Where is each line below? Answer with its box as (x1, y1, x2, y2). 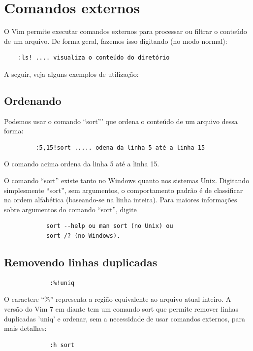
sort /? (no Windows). (46, 232, 121, 240)
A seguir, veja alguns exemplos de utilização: (4, 68, 139, 79)
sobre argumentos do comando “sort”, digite (4, 204, 137, 214)
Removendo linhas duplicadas (4, 255, 158, 270)
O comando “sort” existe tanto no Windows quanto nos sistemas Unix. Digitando (4, 175, 250, 186)
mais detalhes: (4, 323, 47, 333)
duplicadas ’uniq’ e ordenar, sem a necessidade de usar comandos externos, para (4, 313, 245, 323)
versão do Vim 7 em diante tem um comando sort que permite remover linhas (4, 304, 238, 314)
